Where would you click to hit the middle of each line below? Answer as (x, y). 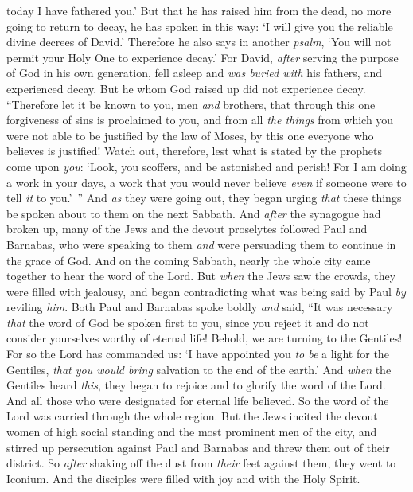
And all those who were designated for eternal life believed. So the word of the (198, 400)
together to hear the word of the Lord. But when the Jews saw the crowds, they (201, 276)
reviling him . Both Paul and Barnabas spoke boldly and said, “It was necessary (200, 307)
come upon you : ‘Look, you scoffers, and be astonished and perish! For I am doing (206, 166)
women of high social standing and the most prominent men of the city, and (192, 432)
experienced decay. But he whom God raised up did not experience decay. (186, 88)
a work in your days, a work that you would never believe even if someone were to (206, 182)
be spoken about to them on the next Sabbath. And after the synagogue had (194, 213)
